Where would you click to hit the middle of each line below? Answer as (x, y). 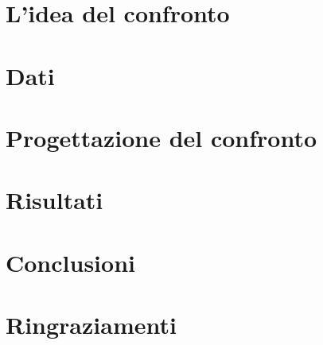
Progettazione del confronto (161, 137)
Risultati (54, 200)
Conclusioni (70, 262)
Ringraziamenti (91, 325)
